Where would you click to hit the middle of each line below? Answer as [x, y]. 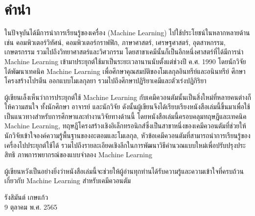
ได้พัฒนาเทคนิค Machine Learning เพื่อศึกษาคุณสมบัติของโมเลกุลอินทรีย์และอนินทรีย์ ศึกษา [125, 71]
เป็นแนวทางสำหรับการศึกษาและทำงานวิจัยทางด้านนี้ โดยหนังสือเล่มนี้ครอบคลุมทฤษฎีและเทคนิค [126, 116]
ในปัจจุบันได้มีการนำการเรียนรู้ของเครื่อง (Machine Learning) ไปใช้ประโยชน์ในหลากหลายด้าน [127, 33]
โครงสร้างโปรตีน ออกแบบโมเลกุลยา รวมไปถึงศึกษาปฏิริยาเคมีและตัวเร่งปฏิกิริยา [105, 81]
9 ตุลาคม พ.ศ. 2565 [31, 206]
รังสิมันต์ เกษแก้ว [26, 197]
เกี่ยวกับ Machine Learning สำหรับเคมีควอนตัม [68, 180]
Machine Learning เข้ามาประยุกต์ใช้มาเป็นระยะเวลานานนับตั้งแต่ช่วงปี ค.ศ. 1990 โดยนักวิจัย [125, 61]
